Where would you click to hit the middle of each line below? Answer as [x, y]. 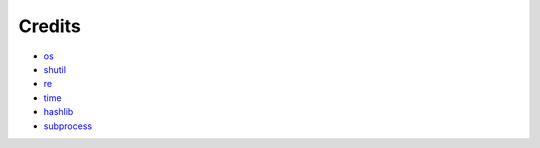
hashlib [58, 112]
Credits [50, 26]
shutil [55, 69]
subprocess [68, 126]
